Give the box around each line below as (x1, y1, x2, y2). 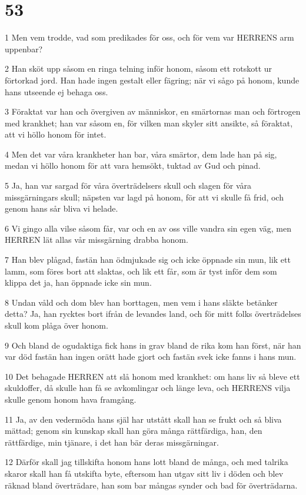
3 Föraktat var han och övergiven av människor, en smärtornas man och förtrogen (5, 105, 301, 118)
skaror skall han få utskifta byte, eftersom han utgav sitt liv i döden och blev (5, 467, 284, 479)
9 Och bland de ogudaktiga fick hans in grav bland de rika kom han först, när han (5, 339, 301, 351)
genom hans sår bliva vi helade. (5, 202, 118, 215)
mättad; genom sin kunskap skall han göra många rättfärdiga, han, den (5, 424, 262, 437)
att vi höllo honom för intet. (5, 128, 107, 141)
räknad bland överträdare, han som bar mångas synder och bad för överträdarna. (5, 479, 298, 491)
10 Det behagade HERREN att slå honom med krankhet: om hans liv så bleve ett (5, 370, 300, 382)
